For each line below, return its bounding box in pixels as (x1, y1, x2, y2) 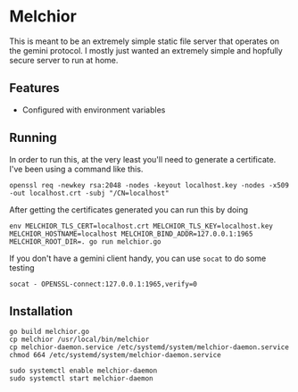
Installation (9, 304, 73, 319)
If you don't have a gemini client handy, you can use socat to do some (9, 253, 267, 263)
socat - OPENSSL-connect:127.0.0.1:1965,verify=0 (9, 279, 198, 288)
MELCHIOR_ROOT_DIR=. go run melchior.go (9, 237, 162, 246)
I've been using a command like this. (9, 163, 144, 174)
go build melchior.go (9, 328, 90, 337)
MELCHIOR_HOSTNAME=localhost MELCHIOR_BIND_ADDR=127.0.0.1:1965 (9, 229, 253, 238)
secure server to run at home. (9, 54, 119, 65)
